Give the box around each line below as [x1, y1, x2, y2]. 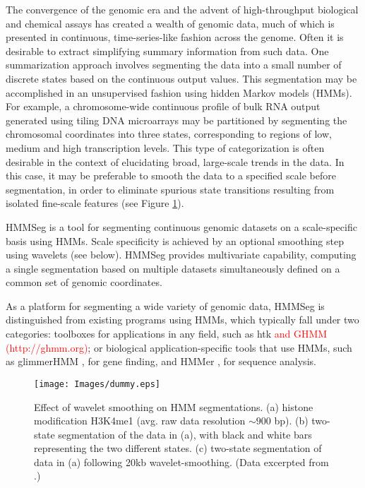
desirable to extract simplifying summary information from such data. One [6, 43, 329, 58]
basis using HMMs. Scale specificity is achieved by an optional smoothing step [6, 233, 344, 248]
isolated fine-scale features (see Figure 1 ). [6, 196, 184, 210]
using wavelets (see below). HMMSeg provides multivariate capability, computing [6, 247, 357, 262]
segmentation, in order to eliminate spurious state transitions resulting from [6, 181, 335, 196]
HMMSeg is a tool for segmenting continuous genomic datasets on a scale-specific [6, 219, 357, 234]
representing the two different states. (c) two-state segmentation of [34, 441, 322, 456]
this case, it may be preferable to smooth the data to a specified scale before [6, 168, 336, 183]
